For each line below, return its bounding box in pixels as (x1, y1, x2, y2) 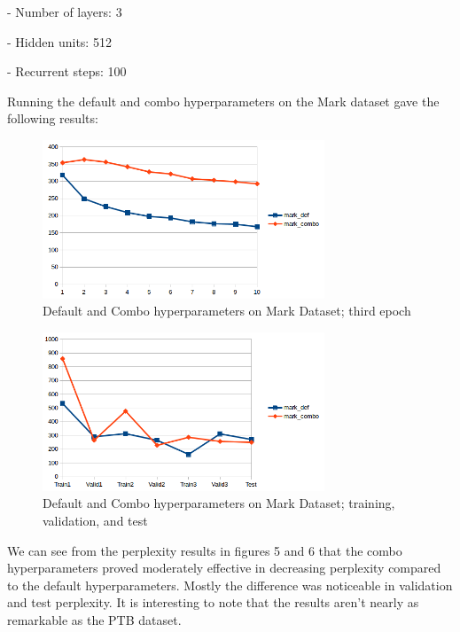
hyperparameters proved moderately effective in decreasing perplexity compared (7, 558, 441, 577)
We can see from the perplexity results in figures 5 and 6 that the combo (7, 541, 402, 559)
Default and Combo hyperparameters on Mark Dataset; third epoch (43, 301, 411, 320)
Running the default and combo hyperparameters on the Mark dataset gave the (7, 91, 440, 110)
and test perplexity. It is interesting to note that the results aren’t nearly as (7, 593, 419, 612)
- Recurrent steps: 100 (7, 62, 127, 81)
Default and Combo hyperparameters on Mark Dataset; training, (43, 494, 395, 512)
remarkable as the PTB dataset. (7, 611, 182, 629)
